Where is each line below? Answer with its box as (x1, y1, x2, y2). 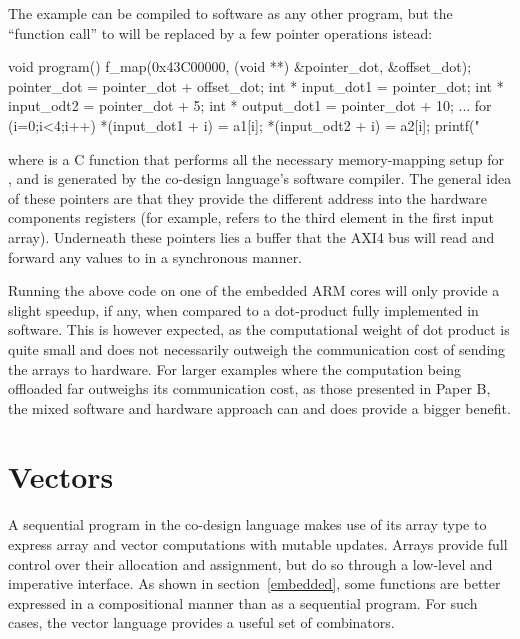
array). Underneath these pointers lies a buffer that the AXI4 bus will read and (8, 226, 495, 247)
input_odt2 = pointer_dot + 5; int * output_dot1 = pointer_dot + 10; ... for (8, 95, 492, 116)
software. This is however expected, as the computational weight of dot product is (8, 319, 510, 340)
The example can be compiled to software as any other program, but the (8, 3, 453, 23)
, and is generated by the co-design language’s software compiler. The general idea (8, 168, 512, 189)
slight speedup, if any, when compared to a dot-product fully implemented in (8, 299, 479, 320)
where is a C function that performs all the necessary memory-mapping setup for (8, 148, 505, 169)
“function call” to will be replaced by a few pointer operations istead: (8, 22, 433, 43)
